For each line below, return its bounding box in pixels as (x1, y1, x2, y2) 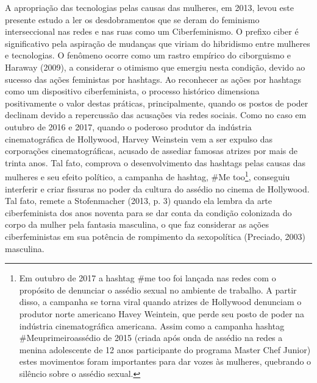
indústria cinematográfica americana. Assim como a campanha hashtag (19, 319, 285, 332)
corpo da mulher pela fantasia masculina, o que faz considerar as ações (5, 218, 269, 231)
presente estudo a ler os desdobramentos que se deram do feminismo (5, 13, 260, 26)
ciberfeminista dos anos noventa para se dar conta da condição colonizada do (5, 206, 292, 219)
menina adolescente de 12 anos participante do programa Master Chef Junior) (19, 343, 311, 356)
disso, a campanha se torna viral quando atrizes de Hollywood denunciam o (19, 295, 302, 308)
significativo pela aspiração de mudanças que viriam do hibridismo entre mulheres (5, 37, 310, 49)
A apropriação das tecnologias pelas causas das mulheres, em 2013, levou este (5, 1, 294, 13)
